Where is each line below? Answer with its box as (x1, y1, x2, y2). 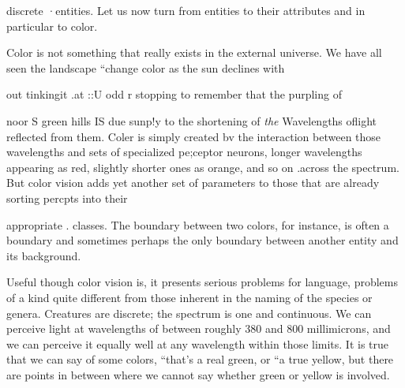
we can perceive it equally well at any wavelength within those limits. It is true (6, 335, 389, 352)
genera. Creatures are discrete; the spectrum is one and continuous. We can (6, 304, 372, 321)
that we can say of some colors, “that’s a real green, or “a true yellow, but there (6, 351, 394, 367)
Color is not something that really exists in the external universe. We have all (6, 44, 382, 61)
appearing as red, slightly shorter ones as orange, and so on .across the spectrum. (6, 159, 399, 175)
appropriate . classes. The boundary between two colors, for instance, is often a (6, 216, 389, 233)
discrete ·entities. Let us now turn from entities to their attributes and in (6, 2, 366, 18)
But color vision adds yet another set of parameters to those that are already (6, 174, 380, 191)
